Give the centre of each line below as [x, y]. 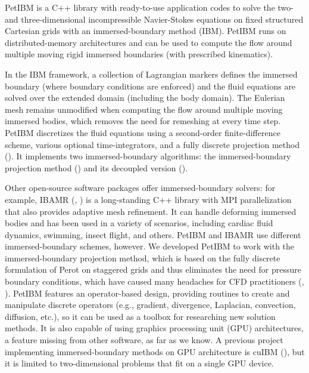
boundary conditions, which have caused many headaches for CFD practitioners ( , [154, 281]
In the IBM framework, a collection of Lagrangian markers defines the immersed [151, 74]
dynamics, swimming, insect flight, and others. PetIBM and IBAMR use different [153, 234]
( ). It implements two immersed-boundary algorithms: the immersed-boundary [148, 156]
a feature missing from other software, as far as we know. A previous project [144, 340]
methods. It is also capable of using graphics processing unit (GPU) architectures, [154, 328]
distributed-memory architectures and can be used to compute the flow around [149, 42]
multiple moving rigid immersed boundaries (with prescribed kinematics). [139, 54]
